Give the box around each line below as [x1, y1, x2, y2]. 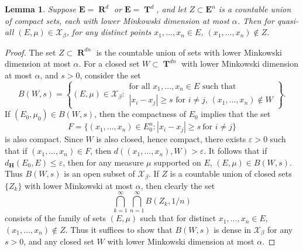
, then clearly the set [140, 179, 215, 191]
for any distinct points [71, 26, 151, 38]
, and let [156, 3, 187, 15]
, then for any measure [63, 156, 144, 168]
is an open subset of [64, 167, 135, 180]
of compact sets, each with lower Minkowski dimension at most [5, 14, 229, 26]
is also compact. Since [5, 133, 83, 145]
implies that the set [201, 108, 271, 120]
